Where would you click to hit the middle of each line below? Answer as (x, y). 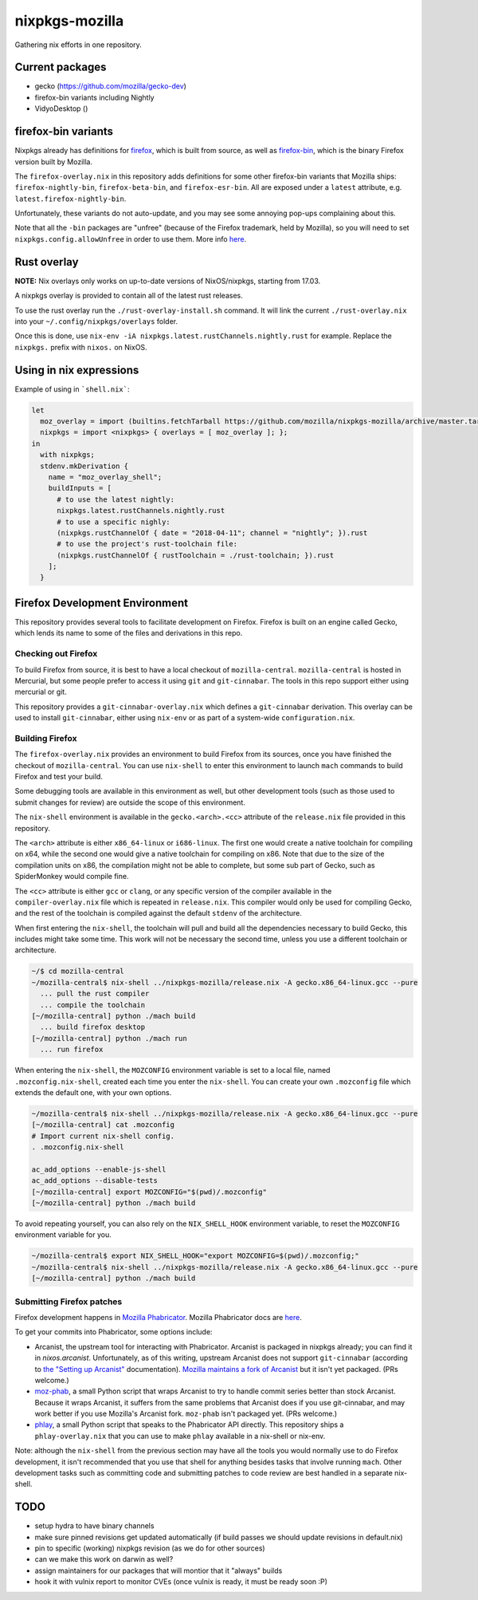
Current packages (61, 67)
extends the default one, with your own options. (93, 1092)
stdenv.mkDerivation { (84, 466)
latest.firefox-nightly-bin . (71, 199)
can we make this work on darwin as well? (104, 1559)
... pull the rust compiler (95, 994)
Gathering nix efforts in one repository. (78, 45)
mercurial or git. (41, 692)
